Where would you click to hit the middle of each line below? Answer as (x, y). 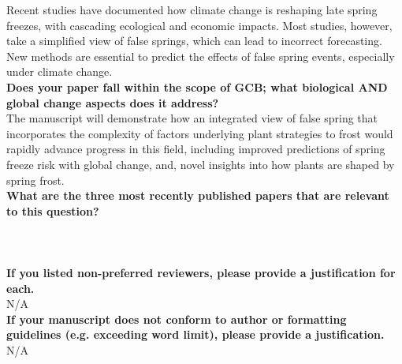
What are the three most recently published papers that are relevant (198, 195)
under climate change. (60, 71)
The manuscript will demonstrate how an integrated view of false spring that (192, 118)
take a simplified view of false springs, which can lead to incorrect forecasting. (194, 41)
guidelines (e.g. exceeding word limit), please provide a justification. (195, 334)
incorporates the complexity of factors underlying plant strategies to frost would (200, 133)
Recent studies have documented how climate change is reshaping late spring (192, 9)
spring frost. (35, 180)
